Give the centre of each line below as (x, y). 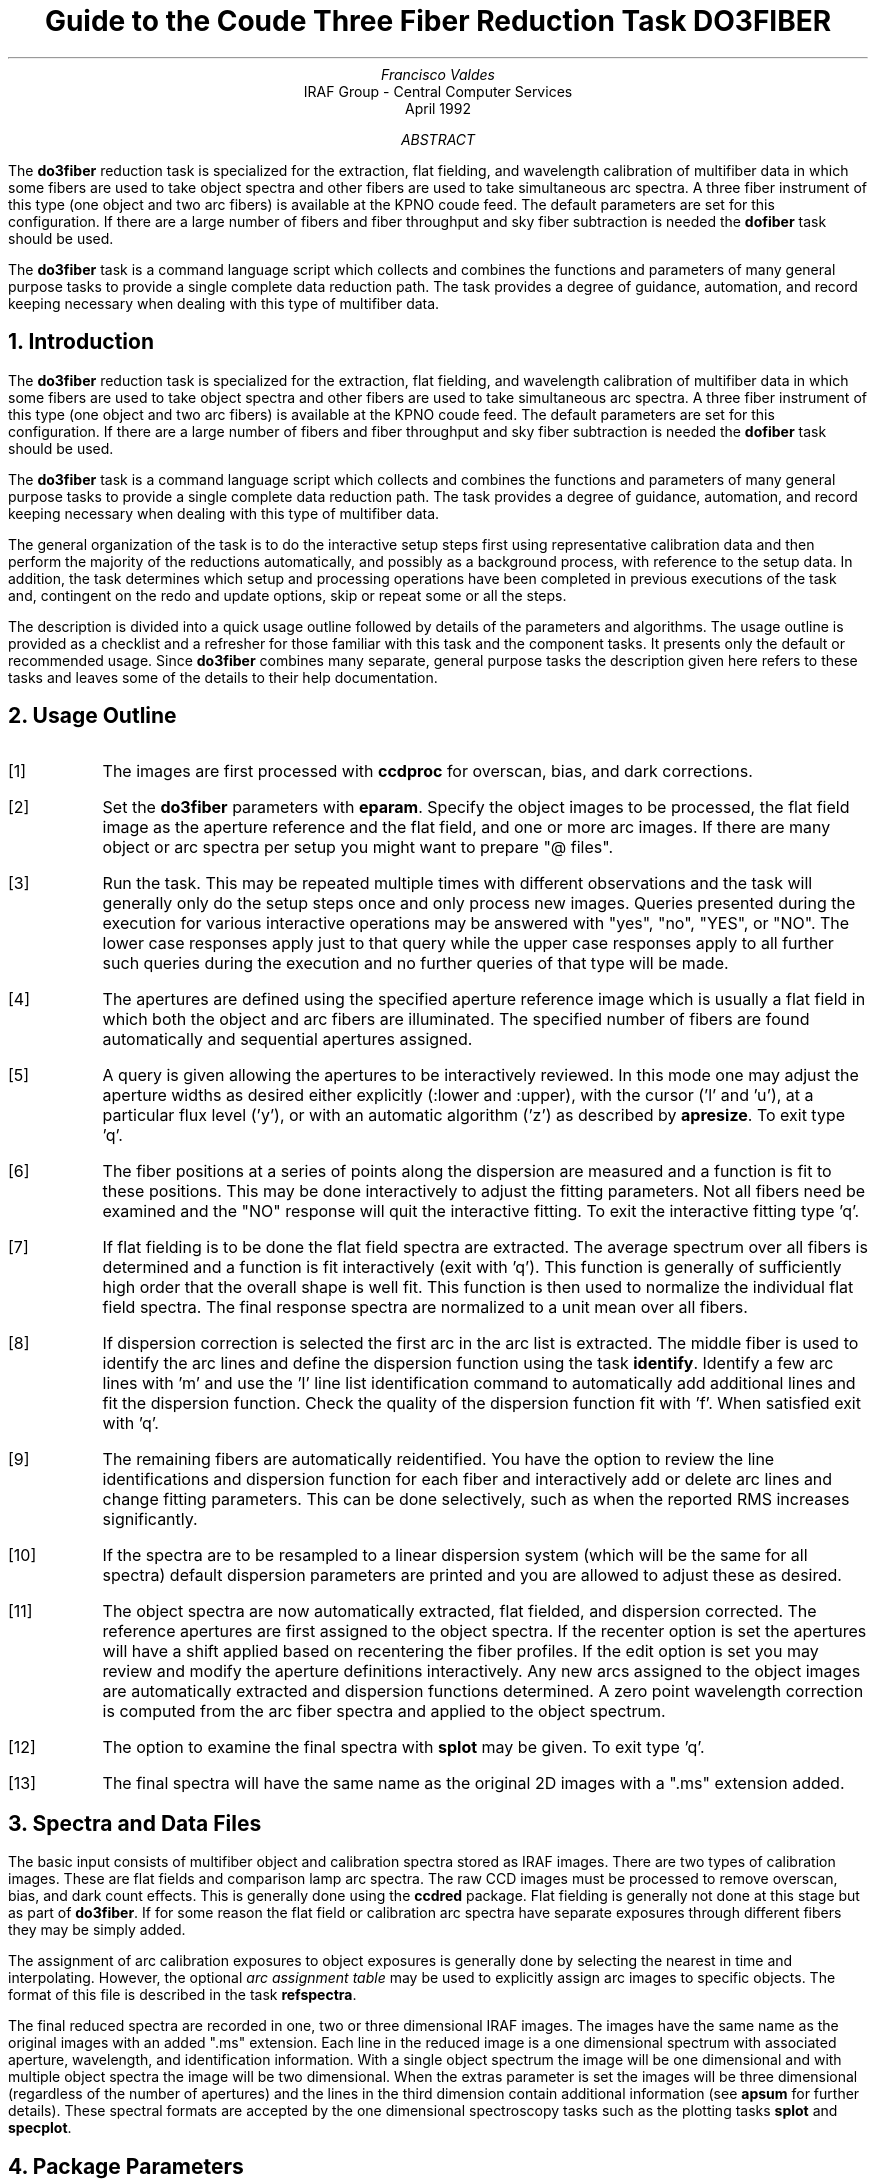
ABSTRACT (438, 139)
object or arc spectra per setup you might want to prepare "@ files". (357, 847)
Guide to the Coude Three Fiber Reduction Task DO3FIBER (438, 21)
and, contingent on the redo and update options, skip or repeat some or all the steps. (287, 595)
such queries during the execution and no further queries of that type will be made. (415, 963)
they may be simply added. (97, 1930)
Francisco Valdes (438, 74)
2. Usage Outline (92, 716)
